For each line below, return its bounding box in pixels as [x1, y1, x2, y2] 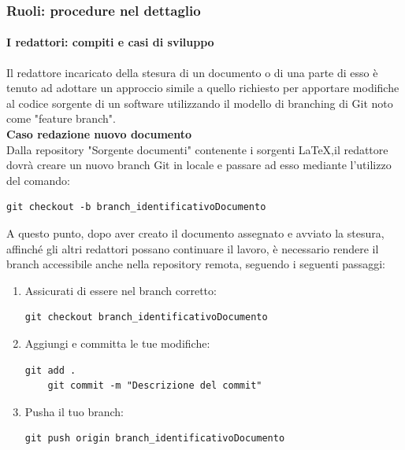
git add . [24, 364, 76, 376]
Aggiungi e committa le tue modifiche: [24, 334, 210, 351]
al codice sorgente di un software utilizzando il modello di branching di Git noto [6, 94, 393, 111]
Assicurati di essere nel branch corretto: [24, 282, 217, 298]
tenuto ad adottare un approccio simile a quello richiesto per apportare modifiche [6, 79, 399, 96]
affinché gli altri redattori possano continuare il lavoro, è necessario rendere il [6, 240, 379, 256]
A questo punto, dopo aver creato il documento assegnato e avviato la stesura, [6, 224, 385, 241]
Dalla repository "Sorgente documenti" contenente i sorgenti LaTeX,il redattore [6, 141, 388, 157]
